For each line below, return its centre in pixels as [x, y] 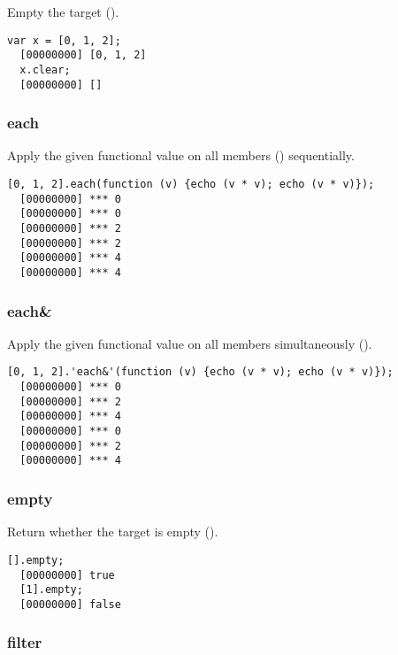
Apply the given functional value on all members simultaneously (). [190, 343]
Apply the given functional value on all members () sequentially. [181, 155]
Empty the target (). [63, 12]
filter [25, 642]
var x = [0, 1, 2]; [64, 40]
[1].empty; [51, 590]
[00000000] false [70, 604]
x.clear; [45, 69]
